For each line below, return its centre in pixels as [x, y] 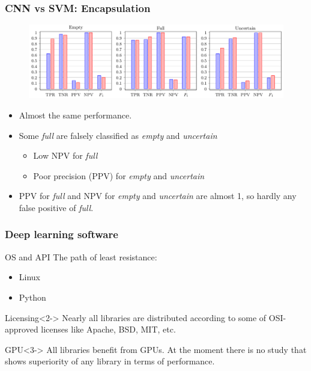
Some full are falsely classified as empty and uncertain [118, 135]
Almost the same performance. [75, 115]
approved [22, 329]
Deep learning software [62, 234]
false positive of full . [56, 207]
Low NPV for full [65, 155]
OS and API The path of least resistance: [81, 256]
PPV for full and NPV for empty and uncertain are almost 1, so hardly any [158, 196]
